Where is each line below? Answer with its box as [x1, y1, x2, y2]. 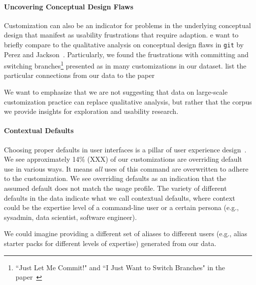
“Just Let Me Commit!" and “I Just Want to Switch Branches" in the [15, 262, 225, 272]
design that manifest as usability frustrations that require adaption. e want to [4, 30, 239, 40]
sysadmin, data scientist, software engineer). [4, 212, 137, 222]
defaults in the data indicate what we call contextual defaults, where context [4, 192, 235, 203]
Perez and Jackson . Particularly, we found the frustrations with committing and [4, 49, 249, 59]
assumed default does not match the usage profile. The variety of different [4, 183, 227, 193]
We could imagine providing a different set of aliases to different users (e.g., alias [4, 228, 248, 239]
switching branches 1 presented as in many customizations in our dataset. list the [4, 59, 247, 71]
